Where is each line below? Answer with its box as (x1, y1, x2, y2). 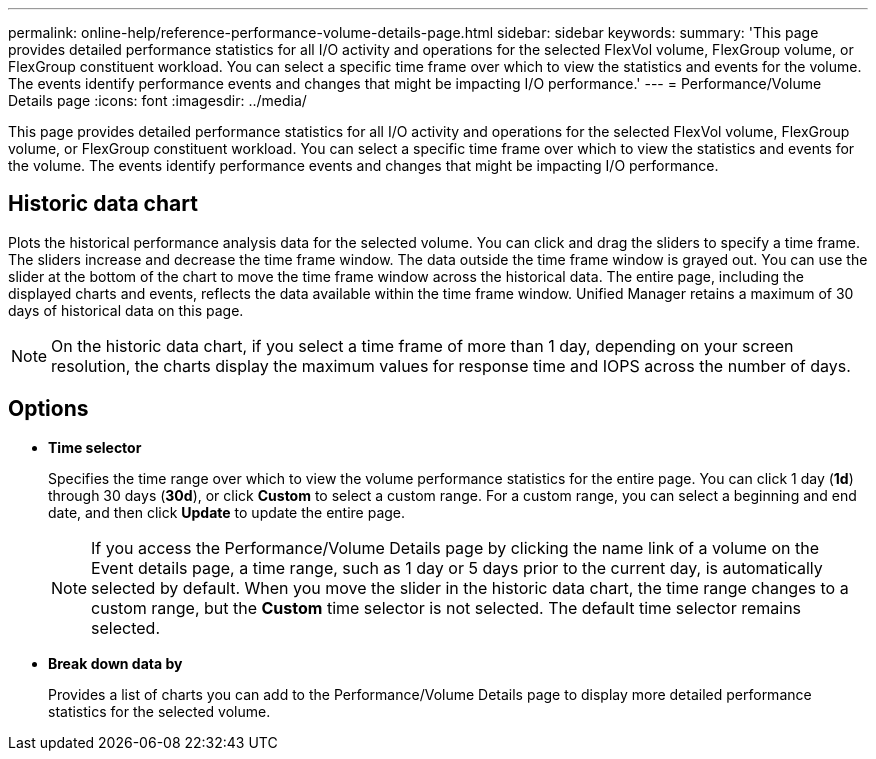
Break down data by (48, 654, 183, 672)
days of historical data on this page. (8, 301, 244, 319)
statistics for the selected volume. (48, 702, 271, 720)
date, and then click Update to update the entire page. (48, 503, 406, 521)
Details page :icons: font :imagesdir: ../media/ (8, 92, 307, 109)
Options (8, 396, 89, 422)
